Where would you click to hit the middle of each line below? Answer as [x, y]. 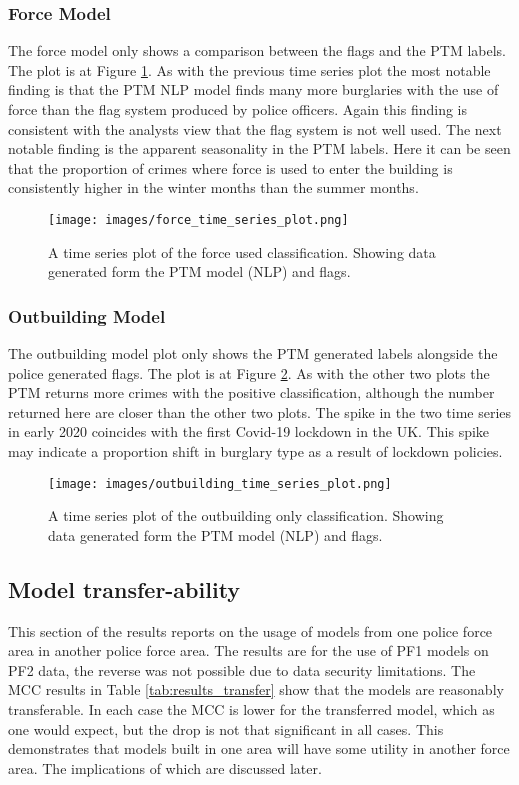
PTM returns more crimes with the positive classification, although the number [251, 392]
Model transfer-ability [124, 588]
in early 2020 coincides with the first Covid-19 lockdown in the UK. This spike [249, 431]
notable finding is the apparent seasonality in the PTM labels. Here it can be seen [259, 148]
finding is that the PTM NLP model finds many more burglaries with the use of [253, 89]
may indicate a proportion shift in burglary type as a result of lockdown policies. [255, 451]
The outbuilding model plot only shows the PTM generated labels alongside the [253, 353]
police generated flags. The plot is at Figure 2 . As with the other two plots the [249, 372]
